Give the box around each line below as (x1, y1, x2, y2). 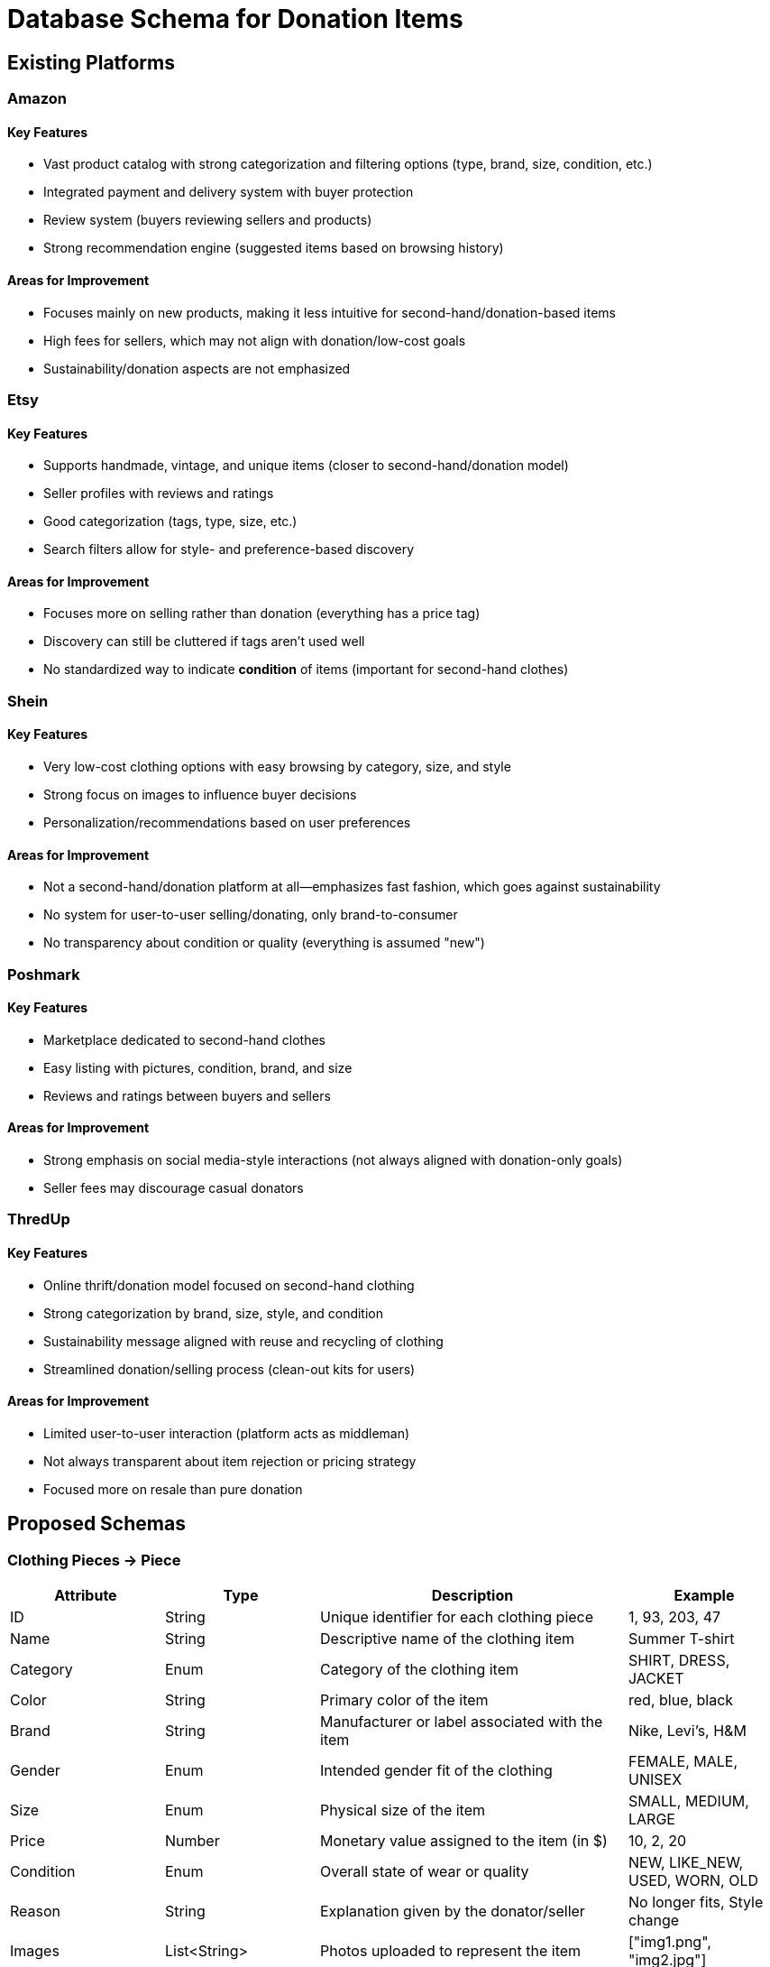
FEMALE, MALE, (628, 1752, 738, 1771)
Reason (10, 1902, 61, 1921)
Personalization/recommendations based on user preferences (43, 815, 411, 831)
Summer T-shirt (628, 1630, 735, 1648)
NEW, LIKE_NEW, (628, 1853, 744, 1872)
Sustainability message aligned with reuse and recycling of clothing (43, 1333, 444, 1349)
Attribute (54, 1586, 117, 1605)
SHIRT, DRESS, (628, 1651, 730, 1670)
